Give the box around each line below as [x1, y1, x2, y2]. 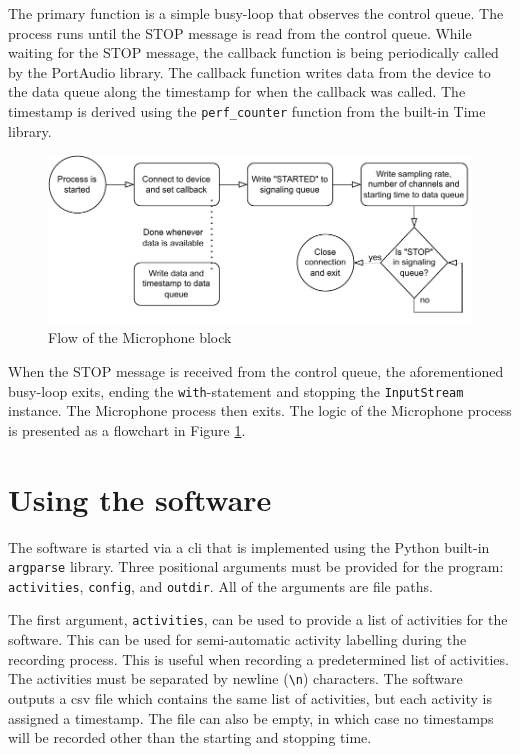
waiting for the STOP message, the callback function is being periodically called [8, 42, 499, 63]
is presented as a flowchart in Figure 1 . [8, 419, 246, 440]
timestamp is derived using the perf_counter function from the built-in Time [8, 100, 486, 121]
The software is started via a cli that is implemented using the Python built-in [8, 536, 490, 557]
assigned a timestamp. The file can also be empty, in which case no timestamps [8, 707, 494, 728]
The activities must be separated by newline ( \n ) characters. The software [8, 668, 463, 689]
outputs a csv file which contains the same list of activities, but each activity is [8, 687, 492, 708]
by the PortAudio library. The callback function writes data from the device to [8, 61, 491, 82]
